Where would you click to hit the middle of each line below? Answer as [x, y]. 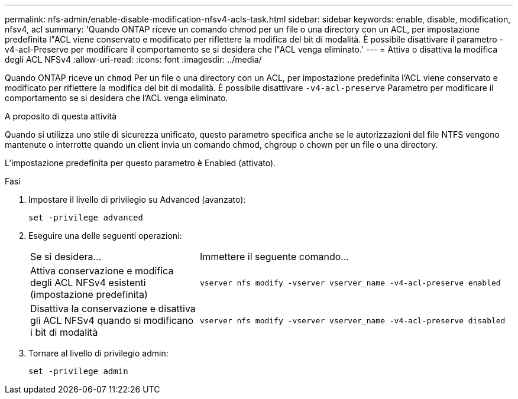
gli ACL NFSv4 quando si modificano [112, 320]
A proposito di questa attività [61, 116]
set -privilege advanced [86, 218]
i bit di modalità [64, 332]
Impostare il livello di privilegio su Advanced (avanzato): [137, 199]
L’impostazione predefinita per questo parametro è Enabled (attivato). [140, 163]
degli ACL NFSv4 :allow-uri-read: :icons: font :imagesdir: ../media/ [133, 59]
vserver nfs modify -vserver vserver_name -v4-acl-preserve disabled [352, 320]
